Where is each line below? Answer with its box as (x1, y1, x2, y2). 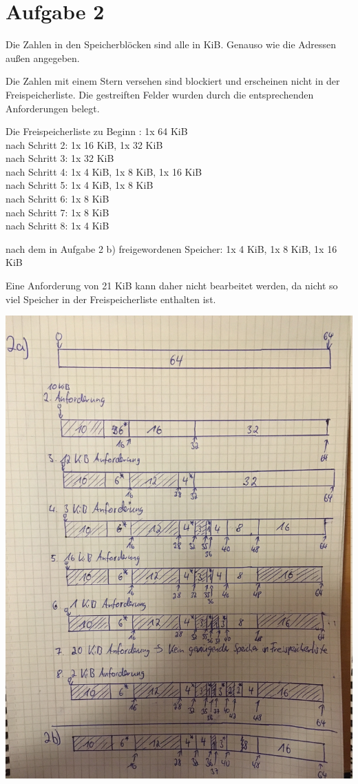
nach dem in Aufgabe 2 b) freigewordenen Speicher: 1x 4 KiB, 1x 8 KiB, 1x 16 (6, 241, 337, 256)
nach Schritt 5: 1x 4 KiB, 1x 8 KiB (6, 178, 154, 192)
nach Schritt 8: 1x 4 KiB (6, 218, 109, 233)
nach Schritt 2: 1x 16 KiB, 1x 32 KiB (6, 137, 163, 152)
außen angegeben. (6, 50, 80, 65)
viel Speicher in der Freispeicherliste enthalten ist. (6, 291, 216, 306)
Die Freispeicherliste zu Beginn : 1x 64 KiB (6, 124, 188, 138)
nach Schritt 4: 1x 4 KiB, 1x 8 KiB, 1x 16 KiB (6, 164, 202, 178)
